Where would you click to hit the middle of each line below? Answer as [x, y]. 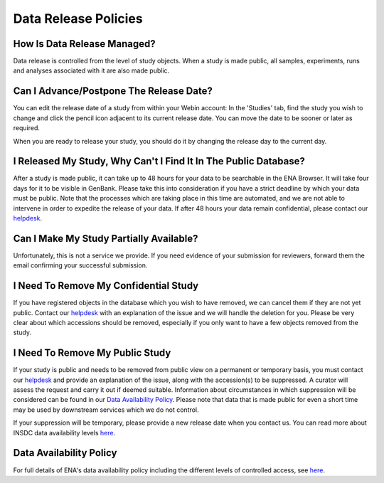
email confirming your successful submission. [80, 265]
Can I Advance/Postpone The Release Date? [113, 91]
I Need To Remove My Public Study [92, 353]
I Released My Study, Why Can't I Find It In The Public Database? [159, 161]
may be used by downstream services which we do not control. [106, 410]
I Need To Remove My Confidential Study [106, 286]
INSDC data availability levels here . [64, 432]
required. [27, 128]
